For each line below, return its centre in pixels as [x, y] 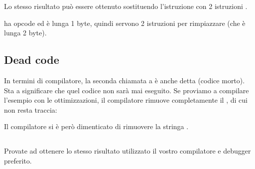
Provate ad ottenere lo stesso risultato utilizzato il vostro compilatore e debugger [127, 151]
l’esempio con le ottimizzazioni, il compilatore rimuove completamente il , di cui [126, 100]
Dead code [32, 60]
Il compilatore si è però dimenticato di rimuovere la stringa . [96, 126]
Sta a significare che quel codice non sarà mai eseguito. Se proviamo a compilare [127, 90]
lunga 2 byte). [25, 33]
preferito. [18, 160]
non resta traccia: [31, 109]
